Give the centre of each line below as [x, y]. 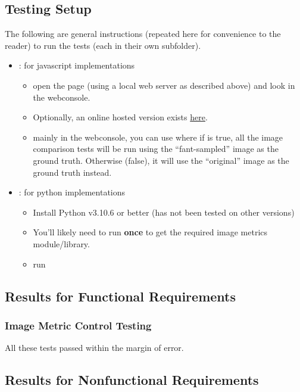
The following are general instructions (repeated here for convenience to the [143, 34]
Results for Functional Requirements [120, 296]
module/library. [61, 243]
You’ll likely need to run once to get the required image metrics [150, 232]
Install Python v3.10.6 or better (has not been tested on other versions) [164, 212]
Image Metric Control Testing [78, 325]
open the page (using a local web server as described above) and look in [164, 85]
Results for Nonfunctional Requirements [132, 380]
